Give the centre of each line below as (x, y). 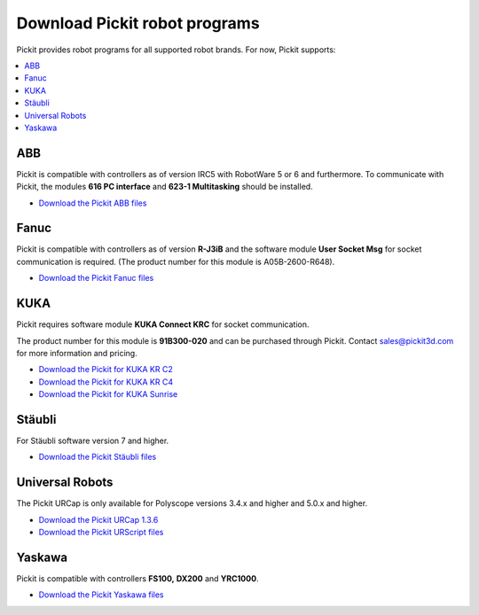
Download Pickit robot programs (138, 23)
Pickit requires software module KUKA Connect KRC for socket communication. (163, 324)
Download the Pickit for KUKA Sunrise (108, 394)
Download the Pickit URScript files (101, 533)
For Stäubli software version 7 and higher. (93, 441)
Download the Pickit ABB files (93, 203)
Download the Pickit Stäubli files (98, 457)
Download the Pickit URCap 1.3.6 (98, 519)
